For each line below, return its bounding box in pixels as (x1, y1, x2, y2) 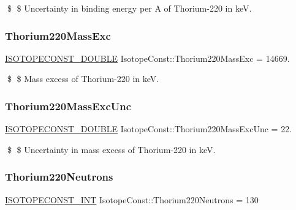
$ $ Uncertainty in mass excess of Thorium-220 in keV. (7, 143, 216, 156)
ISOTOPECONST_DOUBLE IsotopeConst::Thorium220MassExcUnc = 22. (5, 122, 292, 135)
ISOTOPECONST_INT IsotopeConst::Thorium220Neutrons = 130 (5, 193, 259, 206)
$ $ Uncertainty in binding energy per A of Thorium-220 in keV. (7, 2, 252, 14)
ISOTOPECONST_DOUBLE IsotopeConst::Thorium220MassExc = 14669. (5, 51, 290, 64)
